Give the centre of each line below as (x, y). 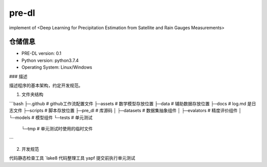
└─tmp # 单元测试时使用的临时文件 (57, 128)
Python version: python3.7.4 (50, 60)
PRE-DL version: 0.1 (42, 53)
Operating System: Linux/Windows (57, 67)
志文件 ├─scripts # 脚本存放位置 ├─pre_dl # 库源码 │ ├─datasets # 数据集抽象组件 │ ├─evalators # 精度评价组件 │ (125, 111)
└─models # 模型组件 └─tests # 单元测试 (51, 117)
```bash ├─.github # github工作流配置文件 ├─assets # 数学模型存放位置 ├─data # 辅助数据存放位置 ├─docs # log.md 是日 (133, 103)
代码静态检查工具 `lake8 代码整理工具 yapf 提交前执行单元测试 (72, 158)
